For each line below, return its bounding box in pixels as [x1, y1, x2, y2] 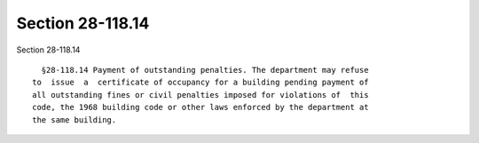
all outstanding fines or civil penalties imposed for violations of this [32, 90, 369, 99]
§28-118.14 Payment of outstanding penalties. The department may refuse [41, 65, 369, 75]
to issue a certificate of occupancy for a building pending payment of [32, 77, 369, 88]
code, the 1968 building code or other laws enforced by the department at [32, 102, 369, 113]
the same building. [32, 115, 117, 124]
